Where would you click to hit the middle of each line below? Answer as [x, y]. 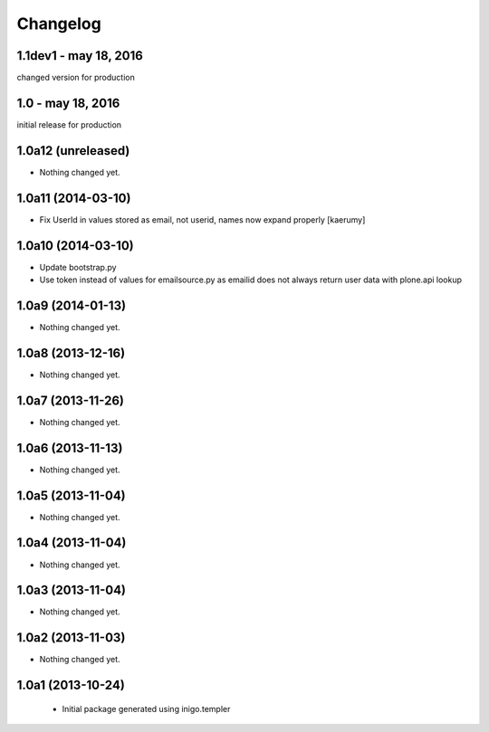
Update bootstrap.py [78, 267]
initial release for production [69, 124]
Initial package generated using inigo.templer [146, 708]
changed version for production [76, 78]
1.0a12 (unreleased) [73, 151]
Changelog [59, 24]
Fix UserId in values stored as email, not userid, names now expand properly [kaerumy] [202, 219]
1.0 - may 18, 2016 [68, 103]
